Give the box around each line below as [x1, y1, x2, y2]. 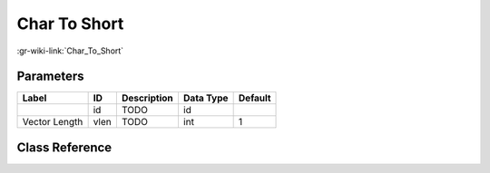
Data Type [182, 91, 229, 104]
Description [121, 91, 174, 104]
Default [238, 91, 271, 104]
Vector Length [22, 116, 83, 129]
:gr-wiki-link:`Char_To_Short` [16, 45, 124, 56]
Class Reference [16, 139, 113, 155]
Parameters [16, 69, 84, 84]
